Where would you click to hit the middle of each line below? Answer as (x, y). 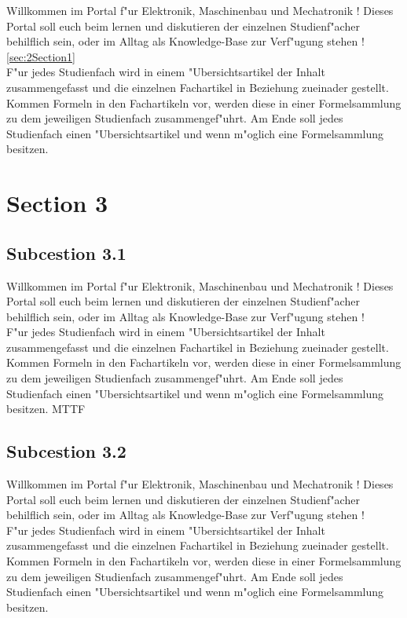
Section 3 (57, 203)
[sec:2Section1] (41, 56)
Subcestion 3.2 (66, 451)
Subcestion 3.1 (66, 252)
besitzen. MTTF (46, 409)
